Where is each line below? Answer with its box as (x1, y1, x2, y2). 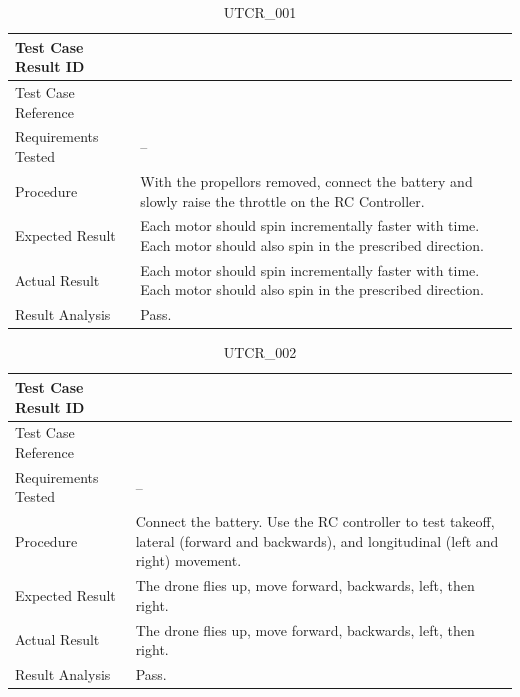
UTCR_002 (223, 342, 297, 363)
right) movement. (135, 550, 242, 571)
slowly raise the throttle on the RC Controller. (140, 190, 425, 211)
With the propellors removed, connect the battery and (140, 170, 473, 191)
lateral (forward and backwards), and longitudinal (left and (135, 530, 499, 551)
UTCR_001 (223, 2, 297, 22)
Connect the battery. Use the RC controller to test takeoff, (135, 511, 495, 532)
